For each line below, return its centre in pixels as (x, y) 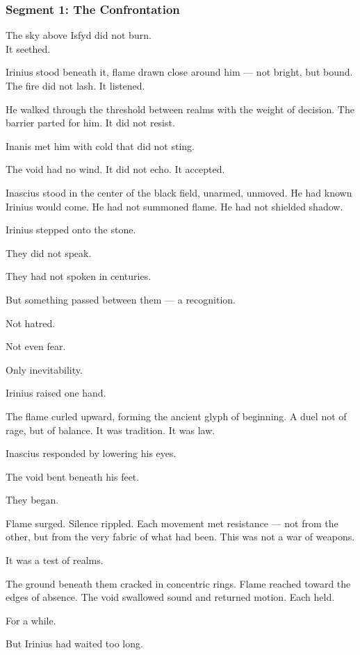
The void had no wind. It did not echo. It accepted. (115, 169)
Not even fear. (36, 346)
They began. (32, 500)
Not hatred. (31, 323)
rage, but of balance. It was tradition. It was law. (111, 430)
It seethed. (28, 48)
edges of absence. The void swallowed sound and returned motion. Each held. (170, 597)
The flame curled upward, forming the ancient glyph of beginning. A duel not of (176, 416)
